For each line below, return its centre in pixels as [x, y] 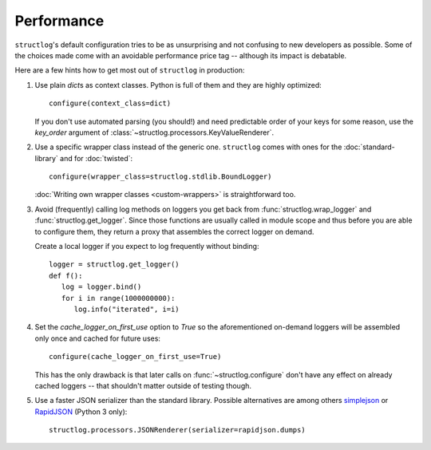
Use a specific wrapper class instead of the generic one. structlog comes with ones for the [188, 147]
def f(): [66, 276]
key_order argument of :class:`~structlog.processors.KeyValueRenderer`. [154, 132]
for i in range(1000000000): [118, 298]
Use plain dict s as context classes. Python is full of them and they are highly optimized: [178, 85]
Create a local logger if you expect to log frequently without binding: [147, 247]
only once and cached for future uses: [98, 338]
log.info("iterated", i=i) [127, 309]
